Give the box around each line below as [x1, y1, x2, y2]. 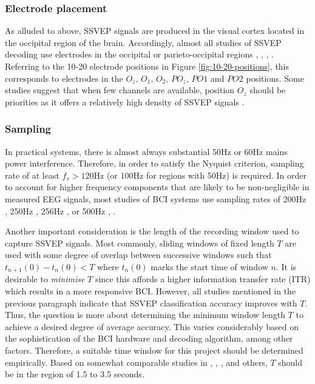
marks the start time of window [151, 260, 268, 273]
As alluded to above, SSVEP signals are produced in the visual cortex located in [5, 24, 305, 37]
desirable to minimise [5, 273, 85, 285]
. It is [276, 260, 297, 273]
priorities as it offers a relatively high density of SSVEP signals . [5, 95, 245, 108]
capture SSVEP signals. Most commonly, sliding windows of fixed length [5, 236, 274, 249]
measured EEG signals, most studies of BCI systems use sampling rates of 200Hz [5, 192, 307, 205]
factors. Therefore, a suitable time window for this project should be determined [5, 343, 303, 356]
